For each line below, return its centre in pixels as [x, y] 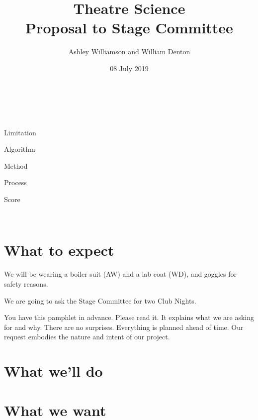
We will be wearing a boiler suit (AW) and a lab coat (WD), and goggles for [120, 274]
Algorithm [20, 149]
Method [16, 165]
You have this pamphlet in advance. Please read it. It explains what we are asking [129, 317]
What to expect [59, 250]
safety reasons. [26, 283]
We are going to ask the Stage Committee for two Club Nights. [100, 300]
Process [15, 182]
